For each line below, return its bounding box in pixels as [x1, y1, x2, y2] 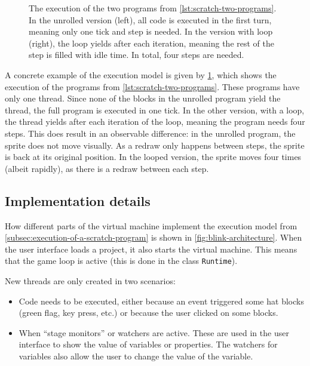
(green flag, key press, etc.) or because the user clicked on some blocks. [19, 306, 278, 319]
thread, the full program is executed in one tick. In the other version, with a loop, [5, 103, 305, 116]
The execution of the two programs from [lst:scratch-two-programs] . [29, 2, 277, 14]
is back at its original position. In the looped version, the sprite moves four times [5, 150, 302, 163]
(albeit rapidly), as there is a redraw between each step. [5, 162, 209, 174]
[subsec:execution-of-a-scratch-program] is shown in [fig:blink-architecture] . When [5, 231, 302, 244]
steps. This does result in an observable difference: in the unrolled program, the [5, 127, 296, 139]
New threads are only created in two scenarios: [5, 274, 176, 287]
